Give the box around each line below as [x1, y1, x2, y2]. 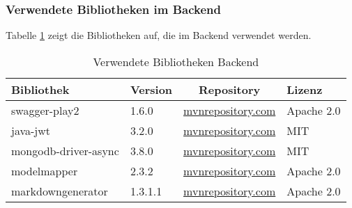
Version [130, 81, 173, 97]
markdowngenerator [11, 182, 108, 199]
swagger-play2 [11, 102, 79, 118]
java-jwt [11, 122, 51, 138]
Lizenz [286, 81, 323, 97]
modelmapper [11, 162, 78, 179]
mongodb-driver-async [11, 142, 119, 159]
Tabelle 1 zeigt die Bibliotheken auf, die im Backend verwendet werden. [6, 28, 312, 42]
